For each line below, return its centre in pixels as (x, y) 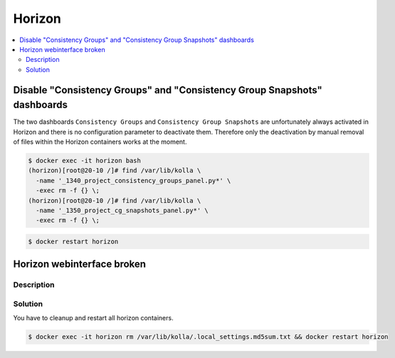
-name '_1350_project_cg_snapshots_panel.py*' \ (122, 210)
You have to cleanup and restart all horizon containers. (93, 318)
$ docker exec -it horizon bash (85, 160)
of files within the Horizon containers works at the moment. (100, 142)
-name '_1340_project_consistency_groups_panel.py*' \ (133, 180)
